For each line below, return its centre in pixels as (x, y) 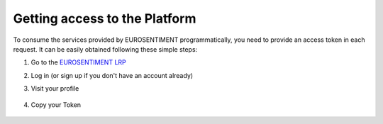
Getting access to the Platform (105, 18)
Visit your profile (55, 89)
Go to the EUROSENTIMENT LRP (79, 62)
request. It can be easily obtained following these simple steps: (105, 49)
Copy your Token (56, 105)
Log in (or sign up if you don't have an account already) (112, 75)
